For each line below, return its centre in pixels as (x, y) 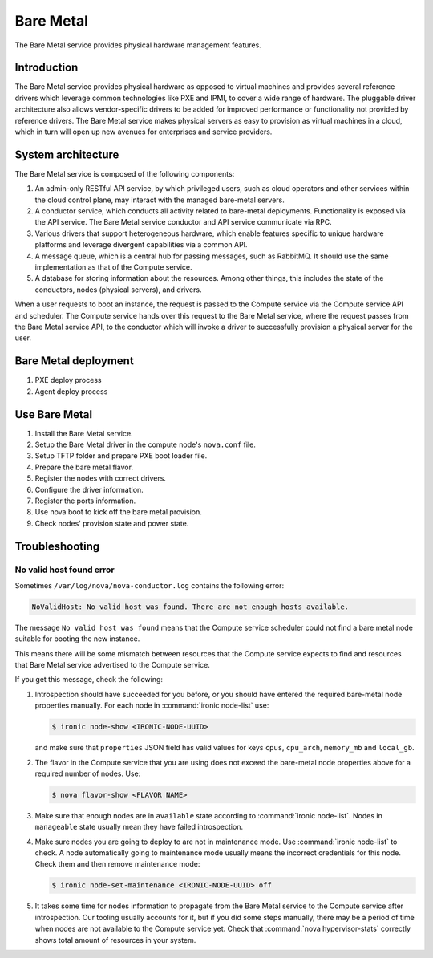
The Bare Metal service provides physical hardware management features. (138, 45)
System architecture (67, 154)
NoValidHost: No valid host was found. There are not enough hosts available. (190, 607)
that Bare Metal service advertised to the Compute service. (112, 665)
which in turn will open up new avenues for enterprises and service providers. (144, 132)
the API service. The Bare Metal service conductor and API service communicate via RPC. (183, 222)
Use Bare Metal (53, 414)
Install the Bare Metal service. (84, 433)
